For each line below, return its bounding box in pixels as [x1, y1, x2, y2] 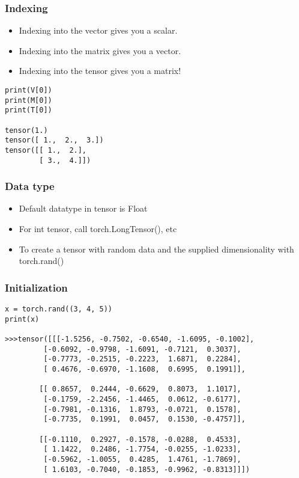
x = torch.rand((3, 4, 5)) [5, 305, 112, 314]
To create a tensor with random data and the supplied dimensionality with [19, 242, 294, 255]
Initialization [5, 280, 68, 295]
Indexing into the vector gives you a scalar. [19, 24, 178, 37]
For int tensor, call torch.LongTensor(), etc [19, 222, 177, 235]
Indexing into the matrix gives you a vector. [19, 44, 181, 57]
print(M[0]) [5, 96, 52, 105]
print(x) [5, 314, 40, 323]
